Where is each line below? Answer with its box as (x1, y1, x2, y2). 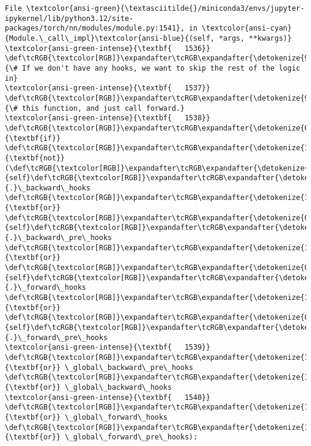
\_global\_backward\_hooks (65, 383, 172, 392)
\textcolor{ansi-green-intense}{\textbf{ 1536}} (5, 44, 211, 53)
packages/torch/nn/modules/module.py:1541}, (5, 24, 185, 33)
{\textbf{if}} (5, 134, 61, 142)
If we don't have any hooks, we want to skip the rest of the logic (22, 63, 300, 72)
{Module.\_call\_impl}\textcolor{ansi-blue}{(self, (5, 34, 215, 43)
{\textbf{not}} (5, 153, 65, 162)
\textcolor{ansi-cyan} (202, 24, 292, 33)
